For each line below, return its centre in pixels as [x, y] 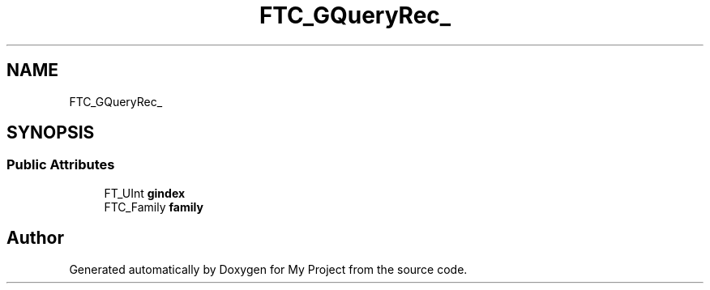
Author [35, 238]
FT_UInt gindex [145, 193]
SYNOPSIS [51, 133]
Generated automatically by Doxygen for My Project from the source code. [268, 269]
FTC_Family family [154, 207]
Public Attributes [61, 165]
